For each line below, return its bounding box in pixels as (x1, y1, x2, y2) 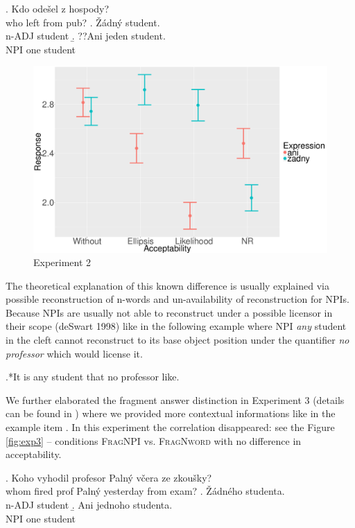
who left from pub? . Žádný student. (6, 15, 160, 29)
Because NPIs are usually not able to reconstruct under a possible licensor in (6, 305, 333, 319)
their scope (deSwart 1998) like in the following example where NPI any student (6, 319, 347, 333)
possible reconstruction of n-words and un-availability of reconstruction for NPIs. (6, 292, 349, 306)
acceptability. (6, 447, 62, 461)
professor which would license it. (6, 346, 143, 360)
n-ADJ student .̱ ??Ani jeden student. (6, 28, 166, 43)
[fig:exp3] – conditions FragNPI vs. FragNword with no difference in (6, 433, 302, 448)
